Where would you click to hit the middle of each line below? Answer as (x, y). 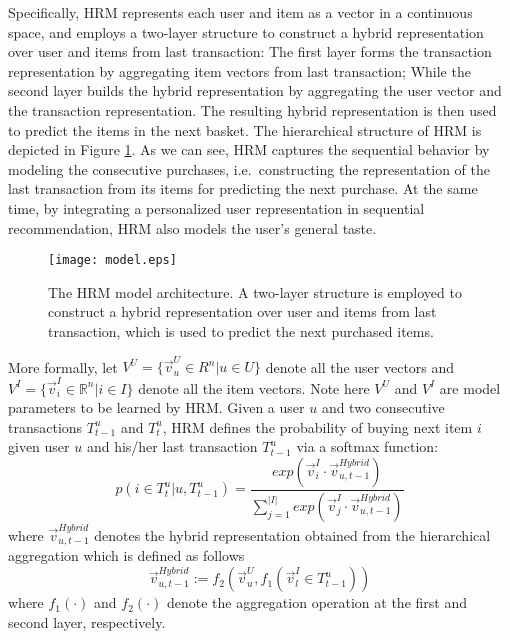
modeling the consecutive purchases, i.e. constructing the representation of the (249, 168)
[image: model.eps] (112, 260)
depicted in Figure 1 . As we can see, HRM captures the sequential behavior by (249, 149)
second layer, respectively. (87, 621)
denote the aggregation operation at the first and (316, 602)
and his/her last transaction (172, 446)
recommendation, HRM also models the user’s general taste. (192, 227)
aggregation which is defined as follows (126, 555)
